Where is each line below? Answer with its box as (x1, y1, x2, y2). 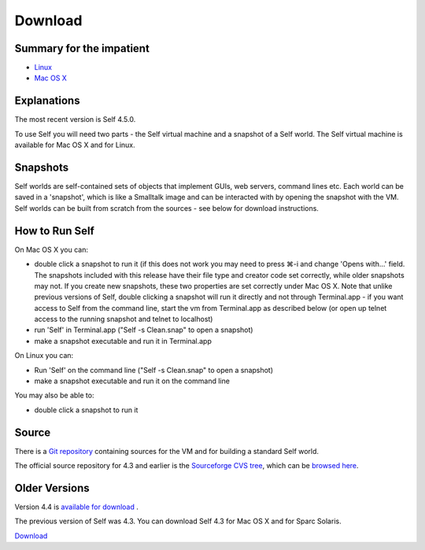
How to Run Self (14, 224, 94, 238)
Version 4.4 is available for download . (14, 502, 139, 511)
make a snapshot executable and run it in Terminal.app (34, 336, 212, 345)
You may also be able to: (14, 390, 94, 401)
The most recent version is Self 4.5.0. (14, 115, 136, 124)
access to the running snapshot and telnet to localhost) (34, 315, 213, 324)
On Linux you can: (14, 351, 74, 360)
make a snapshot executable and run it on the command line (34, 376, 230, 386)
